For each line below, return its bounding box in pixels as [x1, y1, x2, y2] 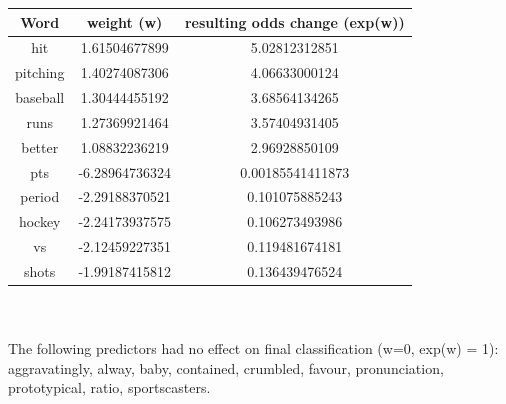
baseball [15, 87, 65, 108]
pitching [15, 62, 65, 83]
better [21, 136, 59, 157]
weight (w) [87, 11, 163, 32]
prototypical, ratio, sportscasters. [8, 377, 211, 398]
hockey [18, 211, 61, 232]
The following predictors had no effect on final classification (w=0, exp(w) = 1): [8, 338, 499, 359]
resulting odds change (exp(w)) [184, 11, 405, 32]
